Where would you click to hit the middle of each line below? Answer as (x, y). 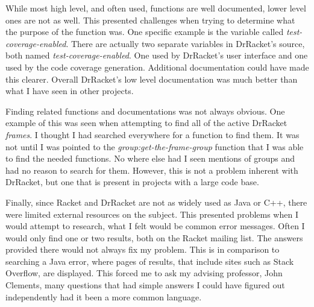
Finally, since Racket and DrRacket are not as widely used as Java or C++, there (156, 202)
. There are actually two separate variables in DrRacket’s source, (185, 43)
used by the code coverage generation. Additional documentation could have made (157, 67)
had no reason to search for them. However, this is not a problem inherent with (152, 170)
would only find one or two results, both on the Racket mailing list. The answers (154, 237)
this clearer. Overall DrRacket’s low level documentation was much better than (152, 79)
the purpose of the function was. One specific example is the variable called (145, 32)
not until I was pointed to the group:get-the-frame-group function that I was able (155, 146)
